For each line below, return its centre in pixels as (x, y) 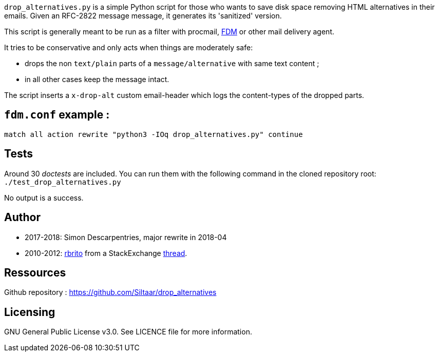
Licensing (30, 312)
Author (22, 217)
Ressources (35, 272)
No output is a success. (44, 197)
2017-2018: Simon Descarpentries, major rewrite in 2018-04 (126, 237)
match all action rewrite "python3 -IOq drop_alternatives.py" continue (154, 134)
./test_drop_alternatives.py (63, 182)
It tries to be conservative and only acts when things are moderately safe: (129, 47)
